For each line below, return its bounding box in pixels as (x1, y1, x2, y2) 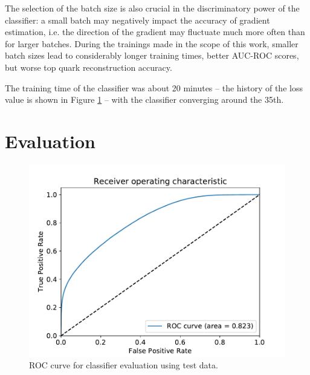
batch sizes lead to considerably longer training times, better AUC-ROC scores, (5, 49, 299, 62)
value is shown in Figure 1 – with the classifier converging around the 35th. (5, 93, 284, 106)
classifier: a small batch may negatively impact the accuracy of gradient (5, 13, 270, 26)
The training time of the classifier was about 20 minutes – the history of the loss (5, 81, 303, 94)
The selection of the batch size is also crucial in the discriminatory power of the (5, 2, 300, 14)
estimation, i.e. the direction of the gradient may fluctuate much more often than (5, 25, 305, 38)
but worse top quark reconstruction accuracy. (5, 60, 172, 73)
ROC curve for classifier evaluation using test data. (29, 359, 218, 371)
